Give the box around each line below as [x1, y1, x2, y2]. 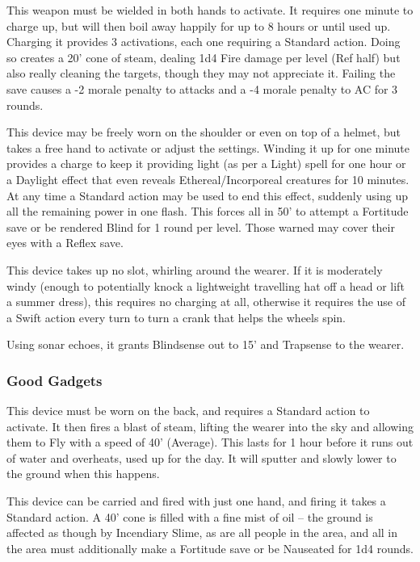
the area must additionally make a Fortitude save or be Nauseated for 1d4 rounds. [6, 539, 414, 556]
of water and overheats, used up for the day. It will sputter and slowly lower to [6, 449, 397, 466]
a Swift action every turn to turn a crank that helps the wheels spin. [6, 308, 346, 325]
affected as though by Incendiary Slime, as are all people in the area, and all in [6, 524, 398, 541]
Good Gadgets [6, 370, 103, 390]
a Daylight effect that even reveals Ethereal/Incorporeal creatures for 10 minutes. [6, 170, 409, 187]
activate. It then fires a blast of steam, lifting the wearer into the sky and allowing [6, 417, 414, 434]
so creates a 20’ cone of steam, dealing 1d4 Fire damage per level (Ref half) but [6, 48, 401, 65]
